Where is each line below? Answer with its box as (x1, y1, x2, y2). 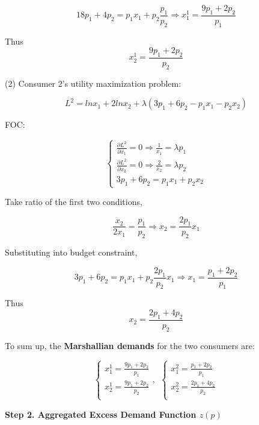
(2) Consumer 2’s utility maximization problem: (5, 77, 181, 89)
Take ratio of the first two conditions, (5, 195, 142, 208)
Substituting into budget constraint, (5, 246, 138, 259)
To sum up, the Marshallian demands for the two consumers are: (5, 339, 255, 351)
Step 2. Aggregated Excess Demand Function (5, 408, 197, 420)
